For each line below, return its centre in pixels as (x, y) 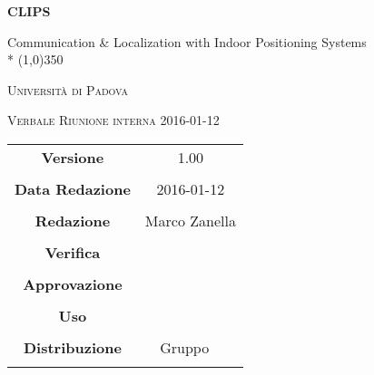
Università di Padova (68, 89)
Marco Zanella (190, 220)
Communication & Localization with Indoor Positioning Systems (187, 41)
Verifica (73, 252)
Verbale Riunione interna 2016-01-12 (113, 120)
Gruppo (185, 347)
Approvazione (73, 284)
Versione (73, 157)
